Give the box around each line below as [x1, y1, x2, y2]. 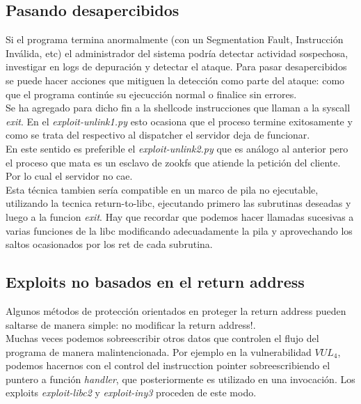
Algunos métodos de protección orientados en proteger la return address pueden [6, 303, 346, 318]
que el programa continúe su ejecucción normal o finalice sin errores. [6, 86, 297, 101]
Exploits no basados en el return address [6, 271, 305, 293]
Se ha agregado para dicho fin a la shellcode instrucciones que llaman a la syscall [6, 100, 351, 115]
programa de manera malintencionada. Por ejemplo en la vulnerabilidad [6, 344, 312, 359]
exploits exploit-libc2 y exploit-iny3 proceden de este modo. [6, 385, 257, 400]
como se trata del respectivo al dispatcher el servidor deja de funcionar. [6, 127, 310, 142]
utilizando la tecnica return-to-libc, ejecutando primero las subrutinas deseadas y [6, 196, 351, 210]
